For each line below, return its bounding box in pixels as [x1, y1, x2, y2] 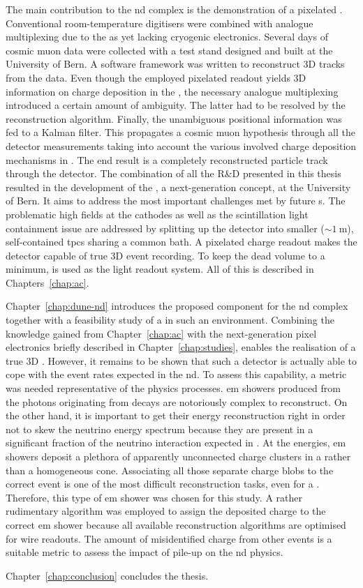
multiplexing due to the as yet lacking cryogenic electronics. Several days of [6, 29, 328, 44]
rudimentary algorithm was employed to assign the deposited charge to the [6, 504, 326, 518]
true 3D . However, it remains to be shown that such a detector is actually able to [6, 353, 357, 368]
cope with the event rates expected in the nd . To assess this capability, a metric [6, 367, 347, 382]
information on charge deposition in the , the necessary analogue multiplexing [6, 84, 339, 98]
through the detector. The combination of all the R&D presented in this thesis [6, 166, 341, 181]
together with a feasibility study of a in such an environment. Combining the [6, 312, 334, 327]
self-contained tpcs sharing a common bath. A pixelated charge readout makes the [6, 234, 357, 249]
